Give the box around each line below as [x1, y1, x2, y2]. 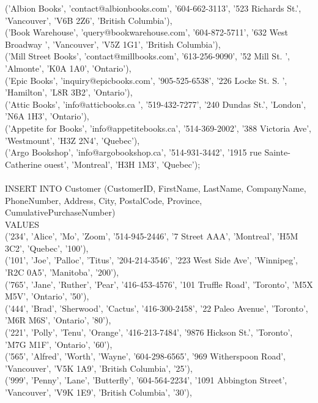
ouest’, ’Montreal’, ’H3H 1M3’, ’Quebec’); [44, 157, 201, 170]
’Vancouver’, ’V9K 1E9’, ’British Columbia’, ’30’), [5, 386, 192, 398]
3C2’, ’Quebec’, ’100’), [5, 241, 89, 254]
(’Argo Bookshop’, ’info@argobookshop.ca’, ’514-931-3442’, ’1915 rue [5, 146, 262, 159]
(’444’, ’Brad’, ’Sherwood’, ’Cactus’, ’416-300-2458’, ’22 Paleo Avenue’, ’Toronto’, [5, 301, 308, 314]
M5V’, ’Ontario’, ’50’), [5, 290, 89, 303]
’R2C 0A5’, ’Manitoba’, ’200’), [5, 266, 119, 279]
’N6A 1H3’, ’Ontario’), [5, 110, 89, 122]
